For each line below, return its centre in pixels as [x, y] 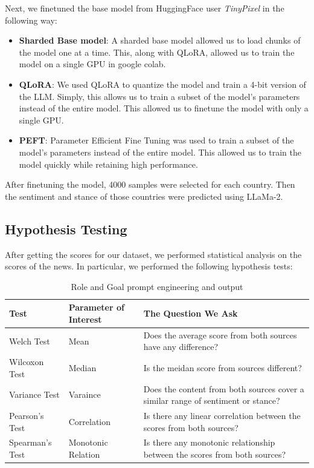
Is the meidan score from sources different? [223, 367]
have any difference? [181, 347]
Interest [85, 319]
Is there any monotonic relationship [209, 442]
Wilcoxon [27, 362]
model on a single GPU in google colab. [92, 64]
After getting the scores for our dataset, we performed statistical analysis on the [153, 254]
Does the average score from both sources [220, 335]
